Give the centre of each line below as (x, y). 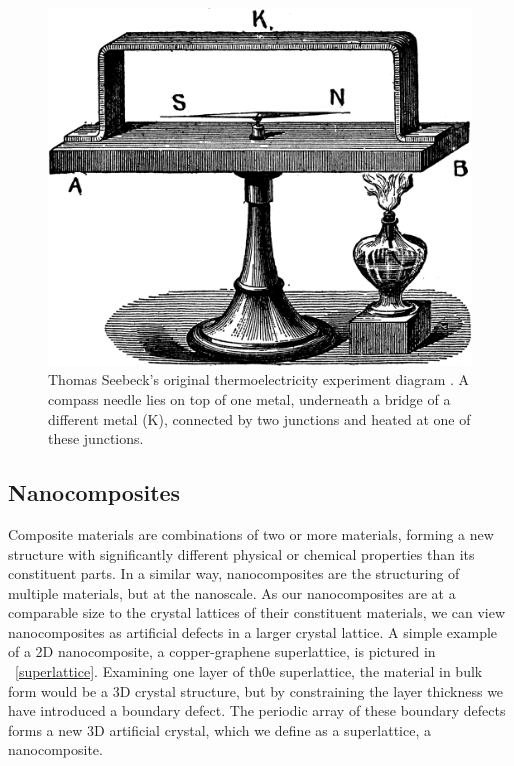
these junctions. (96, 438)
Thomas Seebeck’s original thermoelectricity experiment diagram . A (259, 379)
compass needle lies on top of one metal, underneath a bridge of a (249, 398)
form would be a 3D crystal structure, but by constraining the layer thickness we (256, 690)
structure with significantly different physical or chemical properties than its (241, 553)
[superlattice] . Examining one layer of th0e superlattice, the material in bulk (249, 671)
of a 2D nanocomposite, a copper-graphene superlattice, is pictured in (222, 651)
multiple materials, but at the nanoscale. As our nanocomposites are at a (232, 592)
